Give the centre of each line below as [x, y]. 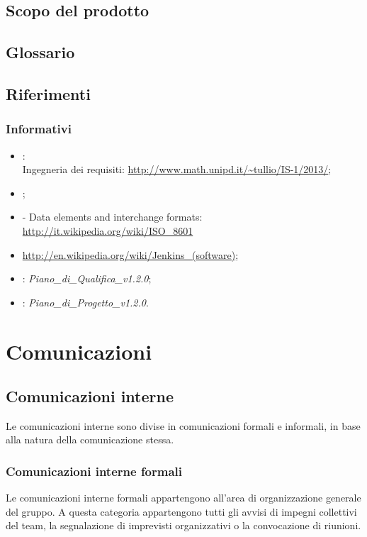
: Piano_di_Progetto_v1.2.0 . [85, 302]
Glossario [40, 52]
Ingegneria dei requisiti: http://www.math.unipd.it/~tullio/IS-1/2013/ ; [177, 169]
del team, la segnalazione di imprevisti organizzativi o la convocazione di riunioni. [183, 525]
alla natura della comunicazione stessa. [90, 439]
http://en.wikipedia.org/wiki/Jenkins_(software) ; [130, 254]
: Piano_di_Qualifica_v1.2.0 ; [87, 278]
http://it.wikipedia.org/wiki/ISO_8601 [108, 230]
